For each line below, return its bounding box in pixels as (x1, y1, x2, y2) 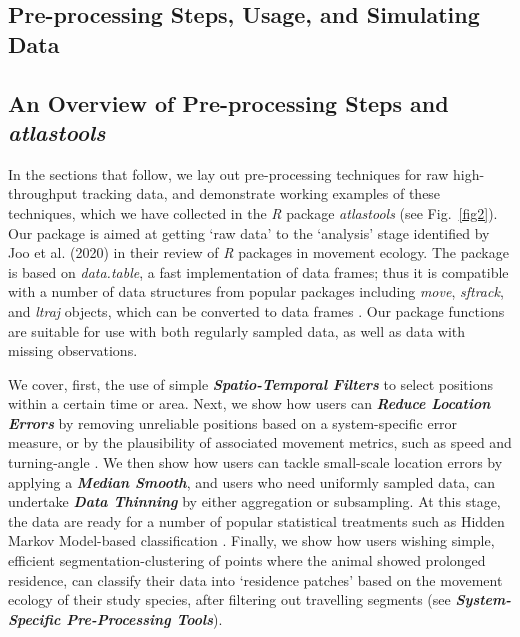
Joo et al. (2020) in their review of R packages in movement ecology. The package (8, 242, 509, 263)
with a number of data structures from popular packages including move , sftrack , (8, 281, 504, 302)
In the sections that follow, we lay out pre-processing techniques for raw (8, 163, 449, 184)
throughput (8, 183, 78, 204)
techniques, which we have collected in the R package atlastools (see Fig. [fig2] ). (8, 202, 498, 223)
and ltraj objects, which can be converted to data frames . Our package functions (8, 300, 505, 321)
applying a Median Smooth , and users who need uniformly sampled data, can (8, 471, 495, 492)
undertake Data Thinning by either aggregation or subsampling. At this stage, (8, 491, 501, 512)
